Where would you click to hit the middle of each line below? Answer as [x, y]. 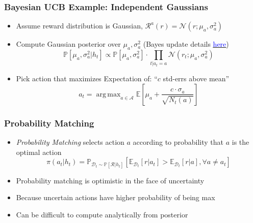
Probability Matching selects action [70, 142]
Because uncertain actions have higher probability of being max [116, 197]
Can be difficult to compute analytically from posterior [102, 214]
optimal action [39, 152]
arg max [108, 94]
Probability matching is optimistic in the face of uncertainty [110, 180]
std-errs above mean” [196, 78]
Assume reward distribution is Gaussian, [79, 26]
